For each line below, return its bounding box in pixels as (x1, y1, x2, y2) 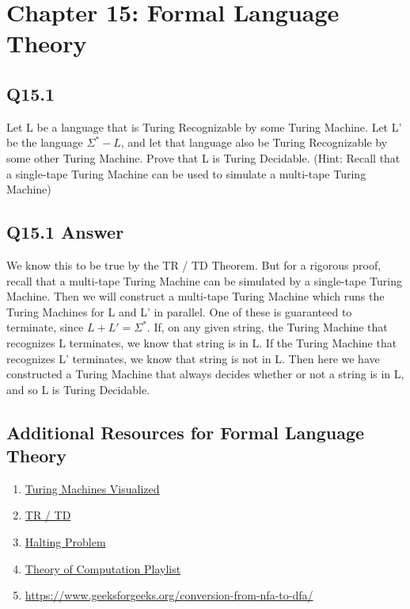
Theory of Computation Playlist (25, 560, 181, 576)
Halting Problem (25, 534, 106, 550)
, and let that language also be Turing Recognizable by (120, 134, 388, 151)
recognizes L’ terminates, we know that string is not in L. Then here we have (6, 350, 380, 366)
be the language (6, 134, 83, 151)
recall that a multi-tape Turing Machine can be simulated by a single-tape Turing (6, 272, 403, 289)
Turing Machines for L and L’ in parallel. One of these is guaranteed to (6, 303, 352, 320)
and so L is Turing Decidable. (6, 381, 150, 397)
